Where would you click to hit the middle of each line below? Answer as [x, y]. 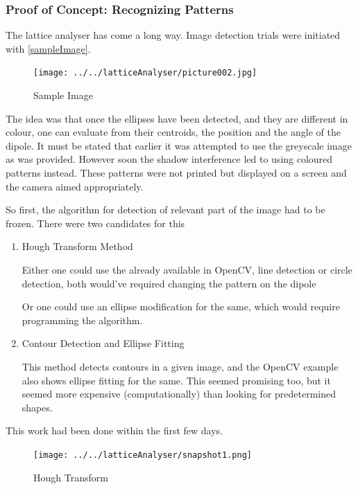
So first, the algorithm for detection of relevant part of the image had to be [165, 210]
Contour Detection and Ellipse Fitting [103, 343]
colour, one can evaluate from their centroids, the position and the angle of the [173, 132]
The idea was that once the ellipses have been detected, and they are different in [177, 118]
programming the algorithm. [82, 320]
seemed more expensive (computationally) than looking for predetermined [179, 394]
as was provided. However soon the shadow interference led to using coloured [169, 159]
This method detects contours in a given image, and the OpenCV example [180, 366]
